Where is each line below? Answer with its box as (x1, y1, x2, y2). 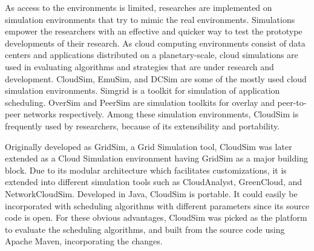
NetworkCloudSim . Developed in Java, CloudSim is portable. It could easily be (5, 187, 298, 200)
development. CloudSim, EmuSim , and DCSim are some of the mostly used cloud (5, 72, 307, 85)
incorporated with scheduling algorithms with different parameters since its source (5, 199, 310, 212)
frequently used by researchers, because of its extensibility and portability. (5, 119, 280, 132)
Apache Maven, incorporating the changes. (5, 235, 163, 247)
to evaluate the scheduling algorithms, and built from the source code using (5, 223, 285, 235)
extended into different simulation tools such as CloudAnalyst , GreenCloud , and (5, 175, 302, 188)
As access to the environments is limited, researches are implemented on (5, 1, 272, 13)
